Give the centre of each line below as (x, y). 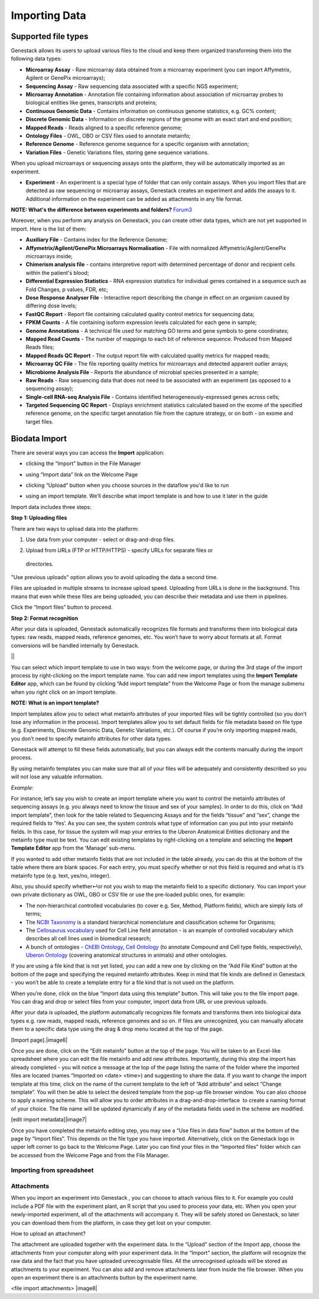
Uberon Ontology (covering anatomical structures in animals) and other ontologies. (126, 955)
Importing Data (48, 15)
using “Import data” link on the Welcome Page (82, 474)
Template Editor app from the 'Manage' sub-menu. (73, 848)
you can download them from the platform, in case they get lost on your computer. (111, 1223)
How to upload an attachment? (48, 1233)
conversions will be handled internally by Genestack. (75, 645)
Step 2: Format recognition (45, 618)
